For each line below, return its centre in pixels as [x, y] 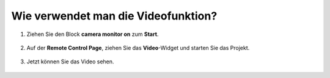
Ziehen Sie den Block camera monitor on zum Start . [93, 34]
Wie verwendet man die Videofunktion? [114, 16]
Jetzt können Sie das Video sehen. [70, 62]
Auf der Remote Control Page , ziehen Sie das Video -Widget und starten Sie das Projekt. [138, 48]
